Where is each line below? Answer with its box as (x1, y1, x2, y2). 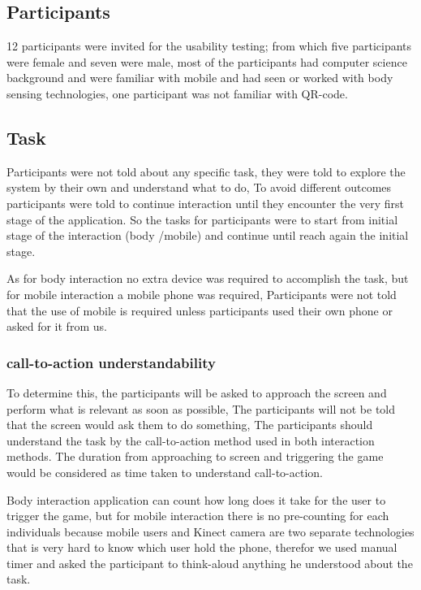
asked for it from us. (6, 318, 107, 335)
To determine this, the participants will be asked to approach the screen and (6, 384, 387, 401)
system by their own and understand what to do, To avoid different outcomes (6, 179, 392, 196)
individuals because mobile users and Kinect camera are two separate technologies (6, 523, 415, 540)
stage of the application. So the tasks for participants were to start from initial (6, 210, 398, 228)
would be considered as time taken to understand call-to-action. (6, 463, 323, 480)
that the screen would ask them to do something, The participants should (6, 416, 373, 433)
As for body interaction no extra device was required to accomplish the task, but (6, 270, 409, 287)
